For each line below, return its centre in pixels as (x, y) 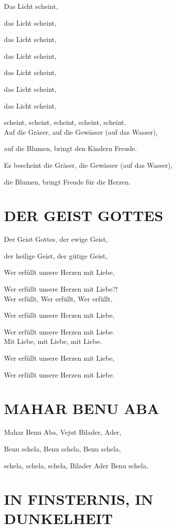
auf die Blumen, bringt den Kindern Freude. (71, 148)
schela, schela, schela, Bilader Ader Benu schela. (76, 465)
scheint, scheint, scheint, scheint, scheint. (65, 122)
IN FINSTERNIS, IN (79, 499)
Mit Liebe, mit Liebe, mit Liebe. (53, 341)
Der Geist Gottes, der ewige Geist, (56, 239)
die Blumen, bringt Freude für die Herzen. (67, 181)
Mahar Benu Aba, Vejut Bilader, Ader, (63, 432)
